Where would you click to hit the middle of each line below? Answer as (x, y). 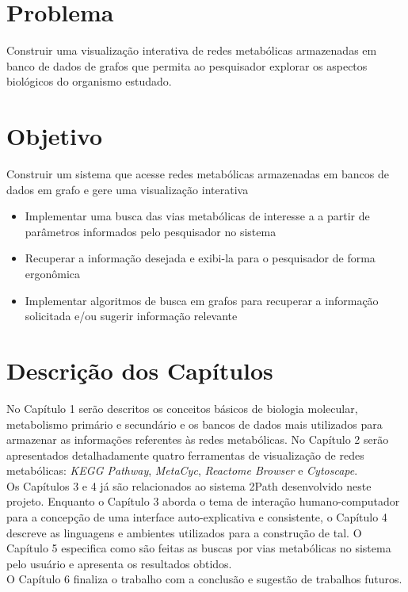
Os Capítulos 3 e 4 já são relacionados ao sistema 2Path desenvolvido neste (189, 485)
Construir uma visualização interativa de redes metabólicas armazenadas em (192, 50)
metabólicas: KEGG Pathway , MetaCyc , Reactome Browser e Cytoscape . (182, 470)
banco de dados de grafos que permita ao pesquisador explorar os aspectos (187, 65)
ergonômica (53, 273)
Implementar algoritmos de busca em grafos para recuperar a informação (202, 300)
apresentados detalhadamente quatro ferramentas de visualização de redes (185, 455)
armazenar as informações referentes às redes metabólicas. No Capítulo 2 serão (198, 439)
